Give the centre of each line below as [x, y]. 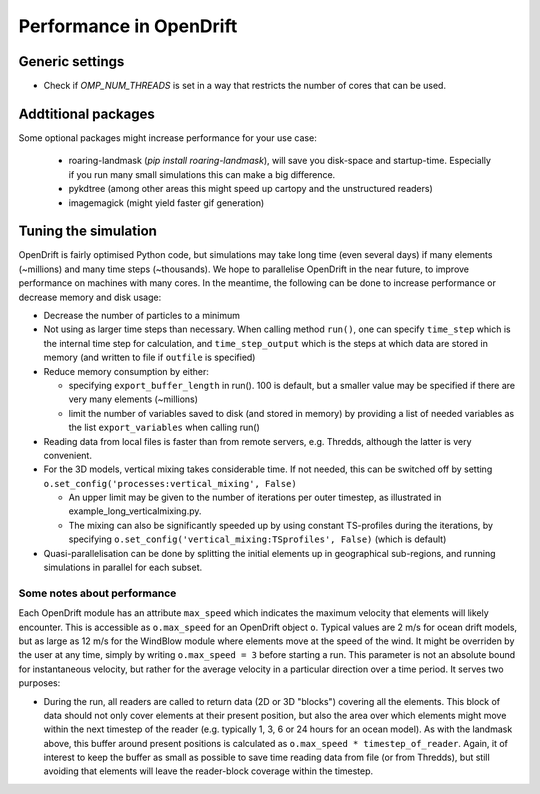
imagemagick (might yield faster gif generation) [166, 202]
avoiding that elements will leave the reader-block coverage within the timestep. [208, 771]
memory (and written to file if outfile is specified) [149, 357]
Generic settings [71, 61]
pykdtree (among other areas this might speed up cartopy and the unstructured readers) [251, 189]
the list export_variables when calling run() [164, 427]
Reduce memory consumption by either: [126, 371]
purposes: [39, 683]
